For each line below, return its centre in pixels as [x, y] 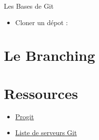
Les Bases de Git [29, 6]
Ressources [41, 93]
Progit [25, 116]
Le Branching [49, 55]
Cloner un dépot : [42, 22]
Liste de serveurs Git [46, 133]
